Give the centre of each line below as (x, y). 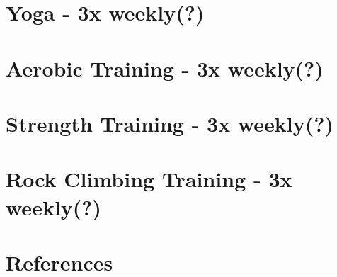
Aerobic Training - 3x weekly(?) (165, 68)
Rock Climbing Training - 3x (149, 179)
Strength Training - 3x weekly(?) (170, 123)
